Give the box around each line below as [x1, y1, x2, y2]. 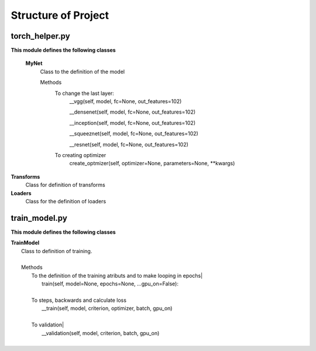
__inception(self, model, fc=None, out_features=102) [69, 119, 196, 126]
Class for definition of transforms [25, 182, 105, 189]
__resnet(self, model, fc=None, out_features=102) [69, 141, 188, 148]
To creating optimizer [54, 151, 107, 158]
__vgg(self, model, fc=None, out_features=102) [69, 98, 182, 105]
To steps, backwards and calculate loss [31, 297, 127, 304]
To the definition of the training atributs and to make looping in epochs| [31, 272, 203, 279]
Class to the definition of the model [40, 68, 125, 75]
